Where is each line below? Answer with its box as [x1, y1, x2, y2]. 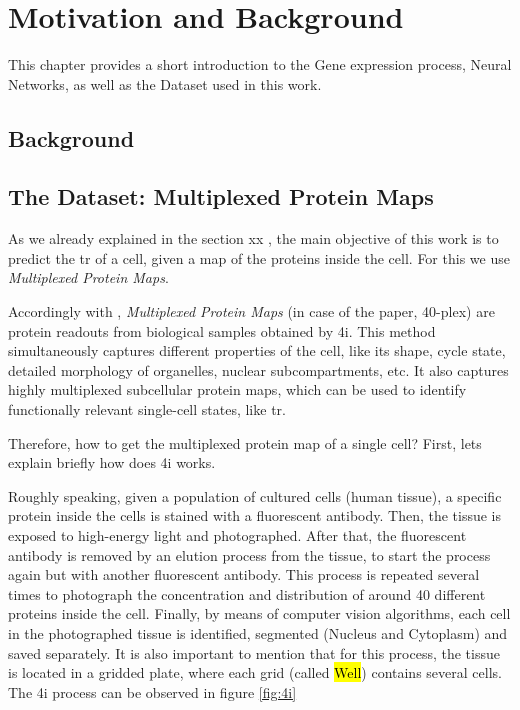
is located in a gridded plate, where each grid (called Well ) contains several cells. [8, 662, 502, 683]
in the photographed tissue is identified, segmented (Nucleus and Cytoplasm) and [8, 622, 508, 643]
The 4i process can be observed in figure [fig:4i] [8, 681, 297, 702]
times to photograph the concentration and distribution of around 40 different [8, 583, 486, 604]
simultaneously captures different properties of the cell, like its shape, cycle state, [8, 340, 506, 361]
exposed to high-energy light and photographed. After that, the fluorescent [8, 525, 467, 546]
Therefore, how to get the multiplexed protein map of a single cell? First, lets [8, 432, 482, 453]
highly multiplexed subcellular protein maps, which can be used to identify [8, 379, 467, 400]
